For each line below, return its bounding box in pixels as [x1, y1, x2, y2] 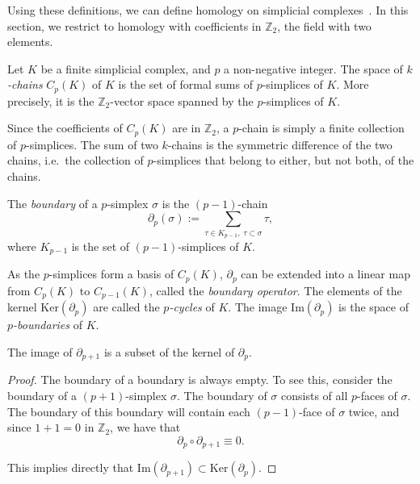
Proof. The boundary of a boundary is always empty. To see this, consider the [7, 371, 393, 388]
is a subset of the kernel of [103, 343, 235, 360]
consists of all [281, 386, 348, 403]
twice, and [348, 403, 400, 419]
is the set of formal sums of [118, 76, 253, 93]
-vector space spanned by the [110, 92, 254, 109]
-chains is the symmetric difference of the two [167, 136, 393, 152]
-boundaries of [13, 316, 82, 333]
